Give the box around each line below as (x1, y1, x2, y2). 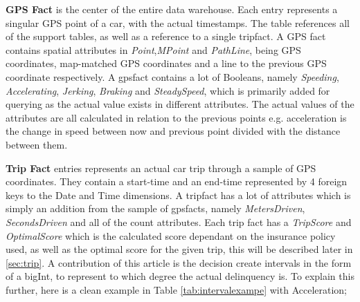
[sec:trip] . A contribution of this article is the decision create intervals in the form (6, 255, 352, 270)
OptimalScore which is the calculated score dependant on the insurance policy (6, 228, 336, 243)
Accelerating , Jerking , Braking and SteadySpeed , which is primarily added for (6, 83, 330, 97)
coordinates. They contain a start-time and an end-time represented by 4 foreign (6, 174, 348, 189)
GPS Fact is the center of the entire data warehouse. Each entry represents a (6, 2, 338, 16)
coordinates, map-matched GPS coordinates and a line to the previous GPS (6, 56, 327, 70)
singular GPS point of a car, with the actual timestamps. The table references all (6, 15, 350, 30)
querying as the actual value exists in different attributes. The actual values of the (6, 97, 354, 111)
